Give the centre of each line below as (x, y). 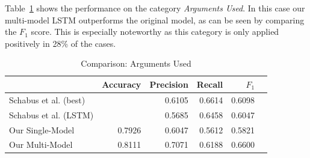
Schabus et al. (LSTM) (51, 114)
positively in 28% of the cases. (60, 43)
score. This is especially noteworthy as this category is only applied (155, 32)
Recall (210, 84)
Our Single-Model (42, 129)
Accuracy (122, 84)
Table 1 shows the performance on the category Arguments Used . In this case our (155, 8)
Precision (169, 84)
